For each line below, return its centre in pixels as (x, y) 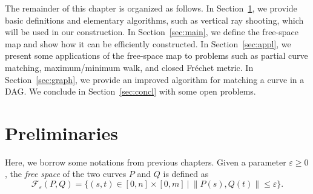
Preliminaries (61, 132)
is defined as (186, 174)
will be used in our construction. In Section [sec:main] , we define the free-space (152, 32)
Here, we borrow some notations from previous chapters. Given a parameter (146, 162)
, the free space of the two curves (66, 174)
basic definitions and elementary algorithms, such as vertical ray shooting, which (154, 20)
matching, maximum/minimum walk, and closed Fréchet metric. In (129, 67)
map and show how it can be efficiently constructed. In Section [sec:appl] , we (148, 43)
